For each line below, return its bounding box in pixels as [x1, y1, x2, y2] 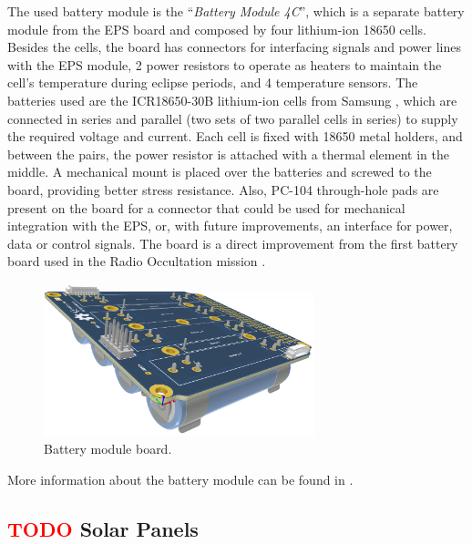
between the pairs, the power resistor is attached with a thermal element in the [7, 144, 450, 163]
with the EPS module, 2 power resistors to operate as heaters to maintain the [7, 55, 442, 74]
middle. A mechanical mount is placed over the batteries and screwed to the [7, 162, 432, 181]
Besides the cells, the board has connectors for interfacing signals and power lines [7, 37, 461, 56]
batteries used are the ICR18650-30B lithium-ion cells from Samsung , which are [7, 90, 457, 109]
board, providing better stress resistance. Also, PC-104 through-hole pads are [7, 180, 439, 199]
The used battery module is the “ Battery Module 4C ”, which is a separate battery [7, 2, 465, 20]
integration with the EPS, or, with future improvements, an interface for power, [7, 216, 453, 235]
